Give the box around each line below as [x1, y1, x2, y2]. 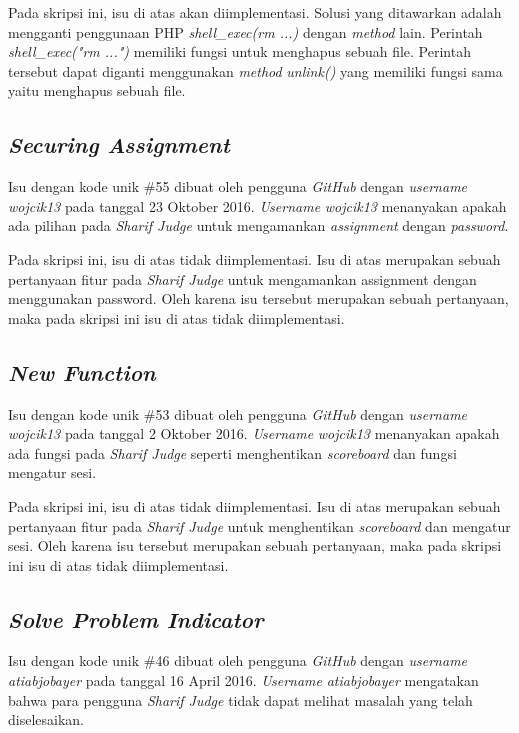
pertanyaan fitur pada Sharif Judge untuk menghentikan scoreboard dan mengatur [8, 515, 511, 536]
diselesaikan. [8, 709, 84, 730]
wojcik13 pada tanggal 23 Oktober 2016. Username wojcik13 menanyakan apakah [8, 195, 507, 216]
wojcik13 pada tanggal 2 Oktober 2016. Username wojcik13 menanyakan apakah [8, 423, 500, 444]
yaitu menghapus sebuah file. [8, 80, 186, 101]
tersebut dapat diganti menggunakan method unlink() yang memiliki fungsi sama [8, 60, 503, 81]
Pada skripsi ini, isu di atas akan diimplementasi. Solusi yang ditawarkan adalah [8, 2, 502, 22]
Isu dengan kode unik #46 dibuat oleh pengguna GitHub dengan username [8, 650, 468, 671]
